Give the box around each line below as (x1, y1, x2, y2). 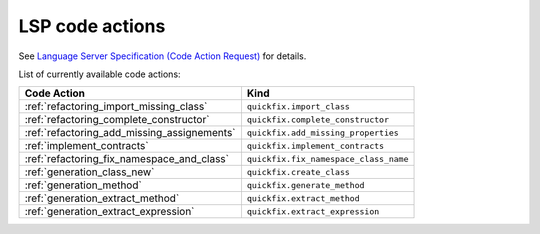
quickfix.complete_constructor (246, 114, 390, 125)
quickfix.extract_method (246, 193, 360, 204)
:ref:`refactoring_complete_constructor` (24, 113, 210, 127)
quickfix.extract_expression (246, 206, 380, 217)
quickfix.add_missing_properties (246, 127, 399, 138)
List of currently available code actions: (18, 68, 181, 80)
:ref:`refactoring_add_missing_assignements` (24, 126, 236, 140)
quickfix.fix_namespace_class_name (246, 153, 409, 164)
